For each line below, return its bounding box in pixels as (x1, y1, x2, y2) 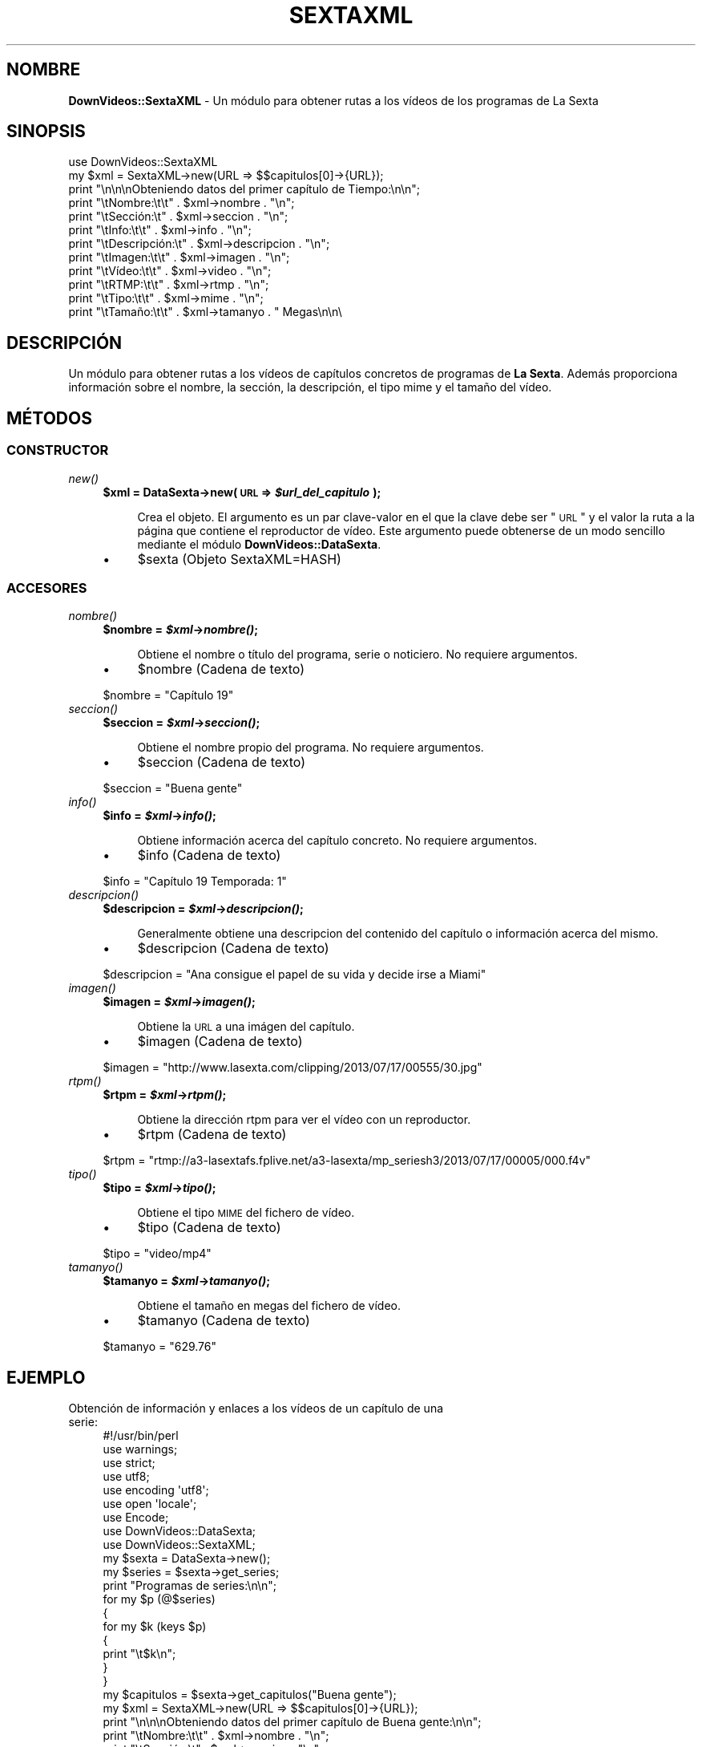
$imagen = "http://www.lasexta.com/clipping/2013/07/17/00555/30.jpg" (103, 1060, 482, 1075)
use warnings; (103, 1442, 178, 1457)
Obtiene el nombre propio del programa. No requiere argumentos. (137, 740, 484, 755)
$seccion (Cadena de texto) (137, 754, 306, 771)
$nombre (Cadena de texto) (137, 661, 305, 678)
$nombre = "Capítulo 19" (103, 688, 234, 703)
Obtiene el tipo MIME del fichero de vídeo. (137, 1206, 355, 1220)
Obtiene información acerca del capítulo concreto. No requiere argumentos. (137, 833, 538, 848)
